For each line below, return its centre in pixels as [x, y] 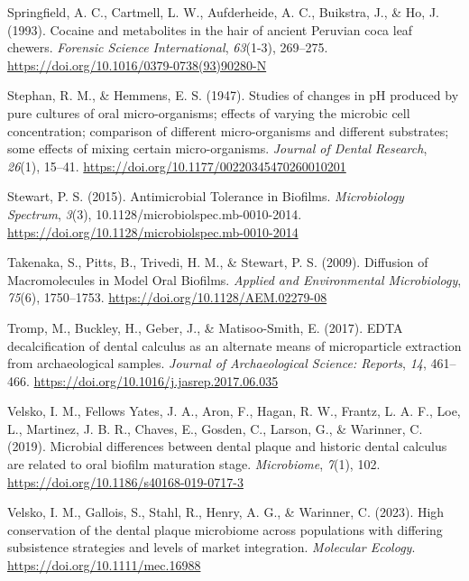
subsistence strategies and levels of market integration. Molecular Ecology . [212, 547]
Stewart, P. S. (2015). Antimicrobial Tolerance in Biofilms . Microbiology [206, 196]
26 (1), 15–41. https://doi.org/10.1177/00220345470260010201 [177, 166]
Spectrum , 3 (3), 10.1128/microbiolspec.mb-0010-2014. [155, 213]
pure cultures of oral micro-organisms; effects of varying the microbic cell [209, 112]
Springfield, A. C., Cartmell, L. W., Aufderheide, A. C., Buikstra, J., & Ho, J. [224, 12]
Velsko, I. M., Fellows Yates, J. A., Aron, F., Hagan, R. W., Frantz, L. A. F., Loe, [234, 411]
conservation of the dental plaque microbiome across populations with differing [225, 529]
